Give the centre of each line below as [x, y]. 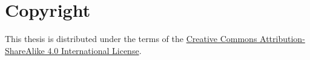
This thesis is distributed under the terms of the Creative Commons [131, 39]
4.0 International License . [94, 50]
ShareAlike [25, 50]
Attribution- [282, 39]
